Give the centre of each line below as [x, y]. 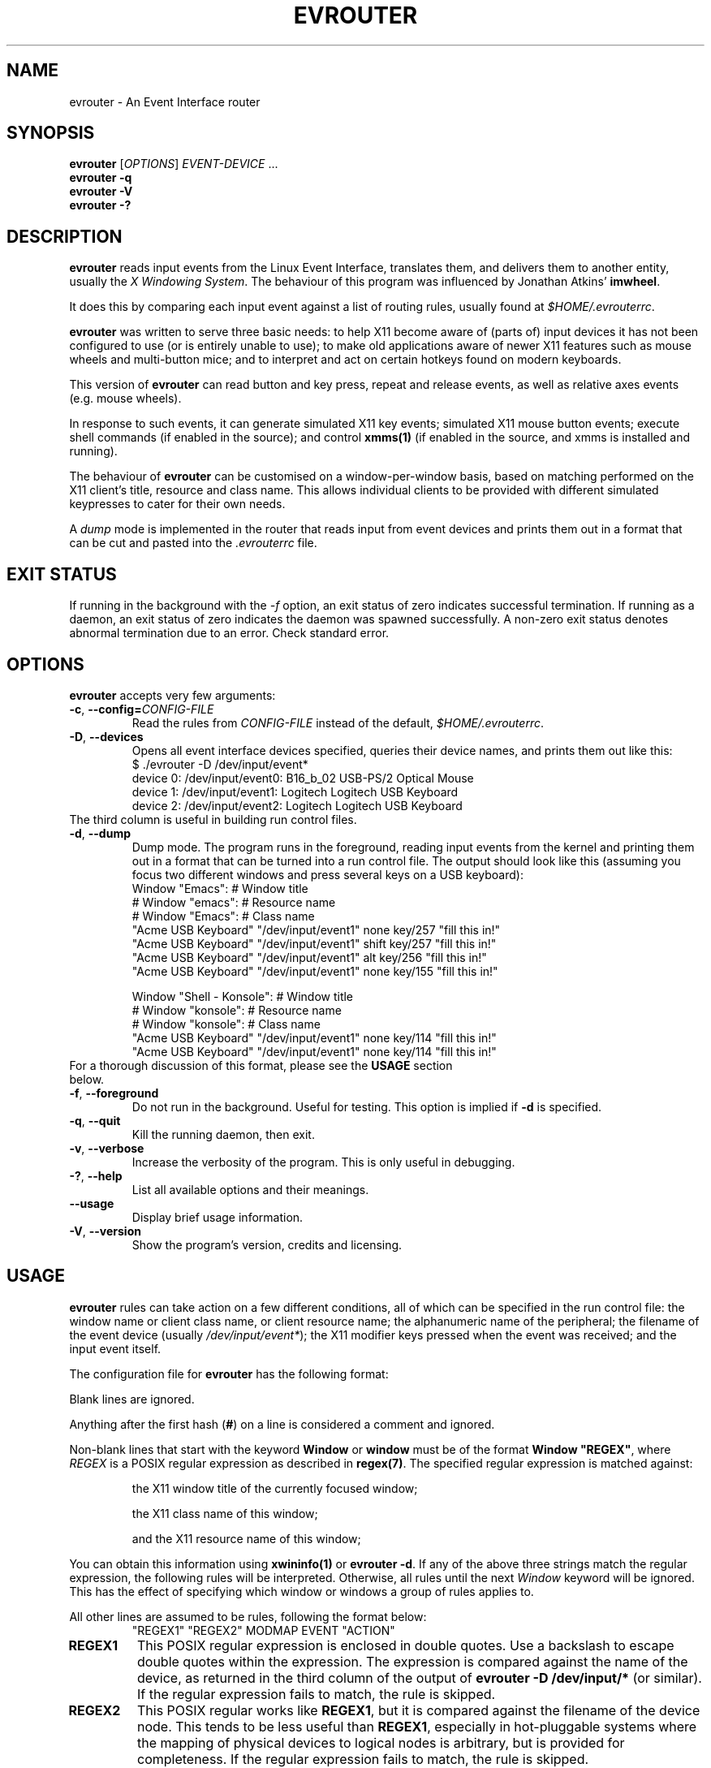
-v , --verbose [107, 1148]
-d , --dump [100, 833]
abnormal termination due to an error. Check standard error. [229, 633]
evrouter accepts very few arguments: [172, 695]
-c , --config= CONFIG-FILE [142, 709]
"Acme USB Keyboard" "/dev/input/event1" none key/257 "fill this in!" [316, 929]
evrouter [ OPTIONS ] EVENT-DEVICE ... [174, 164]
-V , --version [105, 1231]
